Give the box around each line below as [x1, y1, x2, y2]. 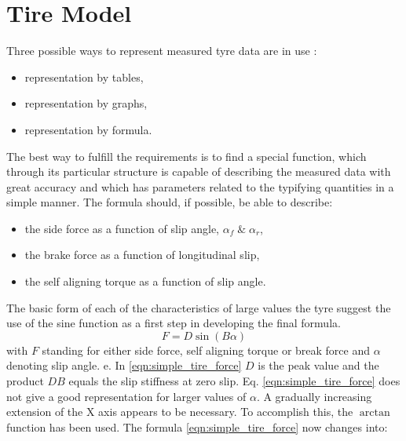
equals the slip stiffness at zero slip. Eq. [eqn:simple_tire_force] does [68, 373, 401, 389]
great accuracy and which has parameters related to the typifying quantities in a [6, 178, 394, 195]
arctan [359, 407, 390, 419]
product [6, 373, 44, 389]
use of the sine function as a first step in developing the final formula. [6, 315, 341, 331]
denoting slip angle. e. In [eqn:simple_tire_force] [6, 357, 242, 374]
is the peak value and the [258, 357, 379, 374]
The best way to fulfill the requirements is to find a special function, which [6, 148, 367, 164]
